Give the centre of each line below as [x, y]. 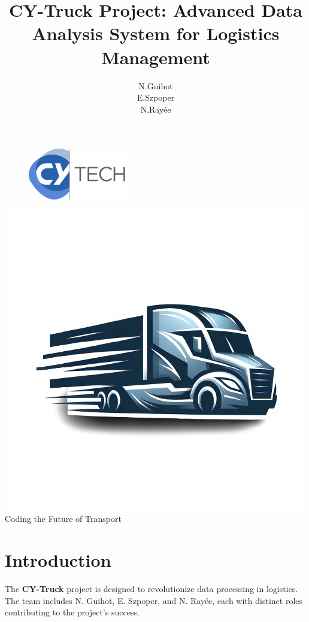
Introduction [58, 560]
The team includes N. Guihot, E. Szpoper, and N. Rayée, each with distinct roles [154, 600]
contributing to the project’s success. [72, 612]
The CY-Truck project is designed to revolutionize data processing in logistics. [152, 589]
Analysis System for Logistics [156, 33]
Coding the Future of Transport [63, 519]
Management [156, 57]
